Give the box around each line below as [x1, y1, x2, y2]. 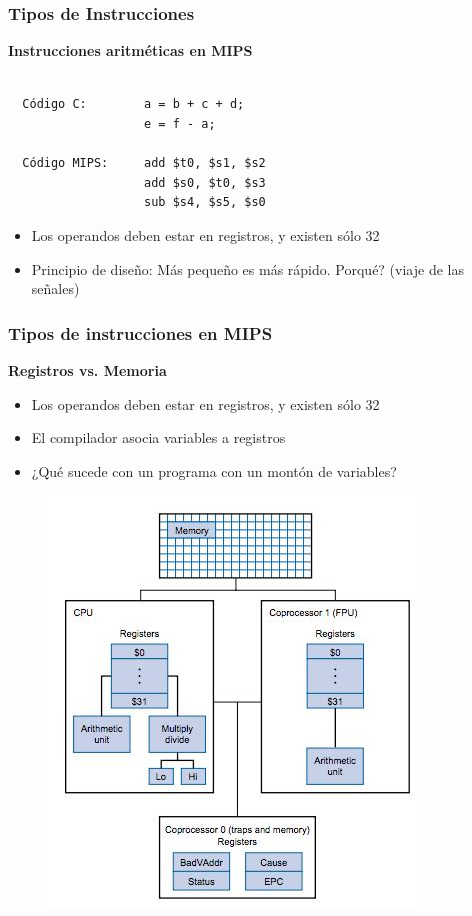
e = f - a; [144, 117, 216, 131]
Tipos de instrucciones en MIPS [8, 320, 273, 345]
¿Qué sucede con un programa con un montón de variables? [31, 460, 397, 481]
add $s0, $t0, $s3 [144, 175, 266, 190]
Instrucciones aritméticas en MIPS [8, 40, 253, 61]
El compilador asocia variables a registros [31, 427, 286, 448]
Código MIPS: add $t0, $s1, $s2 [22, 156, 266, 171]
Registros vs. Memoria [8, 359, 167, 380]
